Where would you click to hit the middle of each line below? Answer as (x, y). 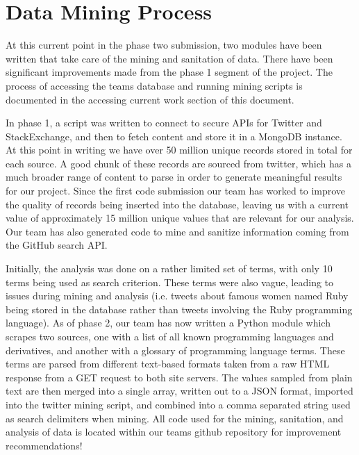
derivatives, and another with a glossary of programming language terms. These (175, 350)
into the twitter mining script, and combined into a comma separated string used (178, 404)
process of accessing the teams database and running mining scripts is (154, 85)
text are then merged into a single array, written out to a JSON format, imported (179, 391)
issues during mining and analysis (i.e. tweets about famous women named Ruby (177, 296)
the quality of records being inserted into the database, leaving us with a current (177, 204)
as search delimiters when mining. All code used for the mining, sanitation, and (175, 418)
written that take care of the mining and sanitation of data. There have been (169, 58)
